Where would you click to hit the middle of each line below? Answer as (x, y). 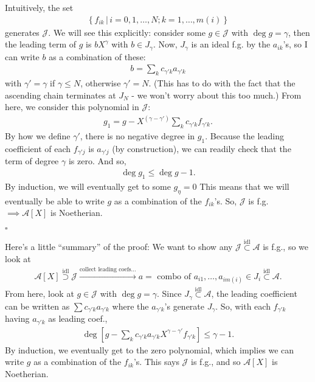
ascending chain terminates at (61, 95)
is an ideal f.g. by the (231, 44)
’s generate (184, 306)
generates (22, 32)
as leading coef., (78, 318)
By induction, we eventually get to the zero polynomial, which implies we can (150, 349)
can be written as (37, 306)
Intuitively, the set (39, 7)
